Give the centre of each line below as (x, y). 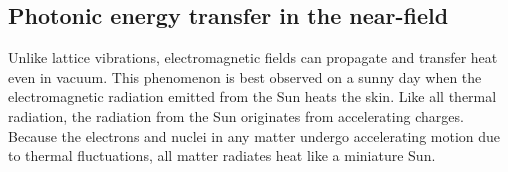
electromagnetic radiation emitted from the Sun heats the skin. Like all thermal (252, 96)
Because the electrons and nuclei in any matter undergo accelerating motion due (254, 135)
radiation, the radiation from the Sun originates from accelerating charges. (236, 115)
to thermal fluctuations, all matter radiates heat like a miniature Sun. (222, 155)
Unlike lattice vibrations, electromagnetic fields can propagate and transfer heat (253, 57)
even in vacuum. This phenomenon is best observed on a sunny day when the (245, 76)
